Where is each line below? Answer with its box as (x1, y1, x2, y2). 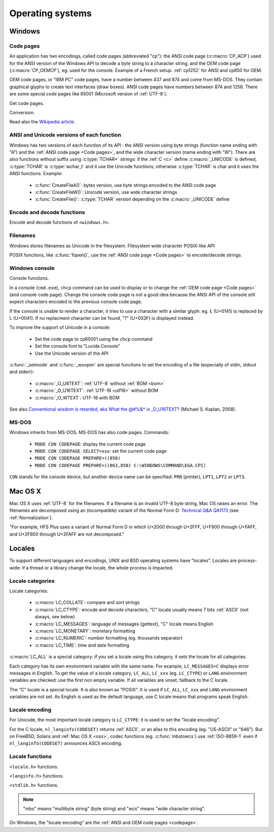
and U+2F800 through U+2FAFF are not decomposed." (9, 531, 124, 537)
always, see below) (35, 614, 76, 620)
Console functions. (9, 275, 49, 281)
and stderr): (9, 369, 35, 375)
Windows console (9, 264, 55, 272)
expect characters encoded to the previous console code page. (9, 298, 143, 305)
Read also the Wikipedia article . (9, 119, 76, 125)
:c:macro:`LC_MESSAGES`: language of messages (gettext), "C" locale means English (35, 621, 214, 627)
